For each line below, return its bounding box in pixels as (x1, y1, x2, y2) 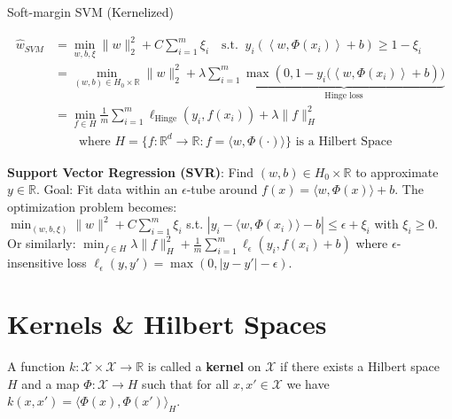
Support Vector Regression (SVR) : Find (7, 162, 254, 181)
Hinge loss (324, 90, 363, 100)
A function (7, 357, 66, 376)
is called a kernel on (147, 357, 261, 376)
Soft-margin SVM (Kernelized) (7, 3, 174, 20)
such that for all (142, 374, 230, 392)
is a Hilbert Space (295, 135, 393, 148)
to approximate (355, 162, 439, 181)
